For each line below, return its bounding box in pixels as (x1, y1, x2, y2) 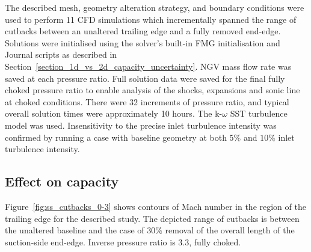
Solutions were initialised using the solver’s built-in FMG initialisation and (5, 36, 280, 49)
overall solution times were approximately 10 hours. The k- (5, 107, 223, 120)
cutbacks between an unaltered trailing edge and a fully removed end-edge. (5, 25, 281, 37)
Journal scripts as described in (5, 48, 117, 61)
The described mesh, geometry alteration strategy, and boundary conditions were (5, 1, 304, 13)
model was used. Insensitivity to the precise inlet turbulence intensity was (5, 118, 277, 131)
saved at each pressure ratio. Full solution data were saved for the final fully (5, 72, 285, 84)
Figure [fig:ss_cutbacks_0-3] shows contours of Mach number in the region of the (5, 200, 306, 212)
